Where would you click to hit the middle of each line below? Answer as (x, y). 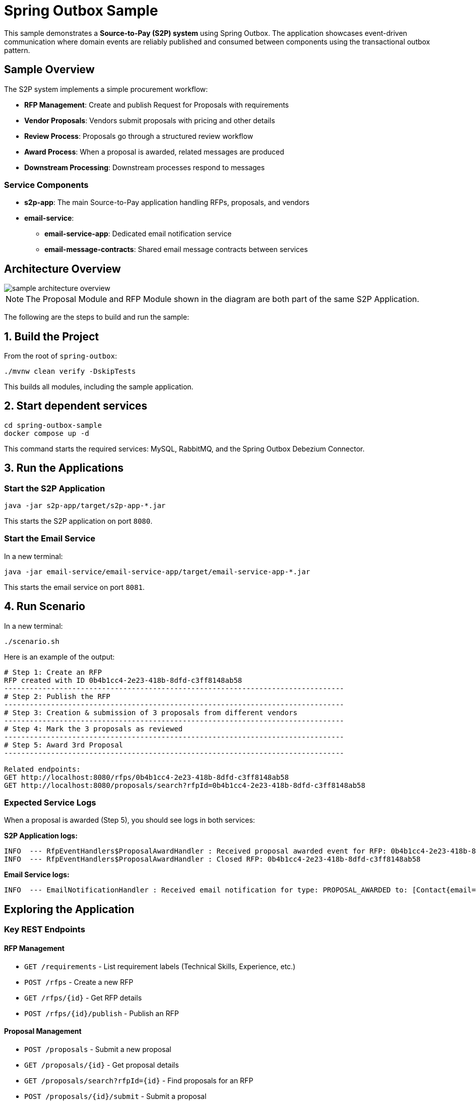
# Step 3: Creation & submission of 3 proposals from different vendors (151, 712)
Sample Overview (49, 70)
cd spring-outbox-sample (53, 425)
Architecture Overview (63, 269)
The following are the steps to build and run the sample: (97, 317)
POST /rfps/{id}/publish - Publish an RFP (102, 1013)
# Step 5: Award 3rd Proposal (64, 745)
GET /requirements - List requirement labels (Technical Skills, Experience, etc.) (160, 966)
